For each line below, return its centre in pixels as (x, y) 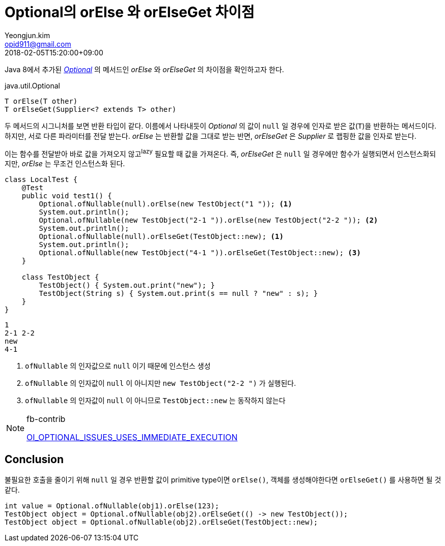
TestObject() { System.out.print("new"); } (127, 285)
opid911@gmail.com (38, 44)
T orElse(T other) (41, 101)
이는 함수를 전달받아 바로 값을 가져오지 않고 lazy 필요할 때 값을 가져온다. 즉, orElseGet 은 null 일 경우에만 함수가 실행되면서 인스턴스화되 (220, 153)
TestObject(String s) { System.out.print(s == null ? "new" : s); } (178, 294)
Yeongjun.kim (27, 35)
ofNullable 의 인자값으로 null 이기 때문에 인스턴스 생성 (118, 366)
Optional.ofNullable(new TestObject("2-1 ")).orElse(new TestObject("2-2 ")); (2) (208, 220)
